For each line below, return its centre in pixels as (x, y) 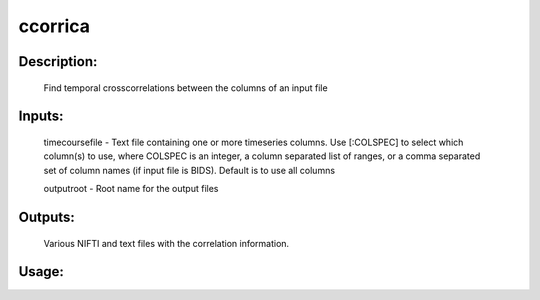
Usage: (41, 271)
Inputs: (41, 116)
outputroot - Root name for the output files (131, 189)
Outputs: (46, 216)
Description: (58, 61)
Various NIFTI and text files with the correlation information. (166, 243)
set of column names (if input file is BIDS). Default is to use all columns (189, 170)
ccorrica (54, 26)
